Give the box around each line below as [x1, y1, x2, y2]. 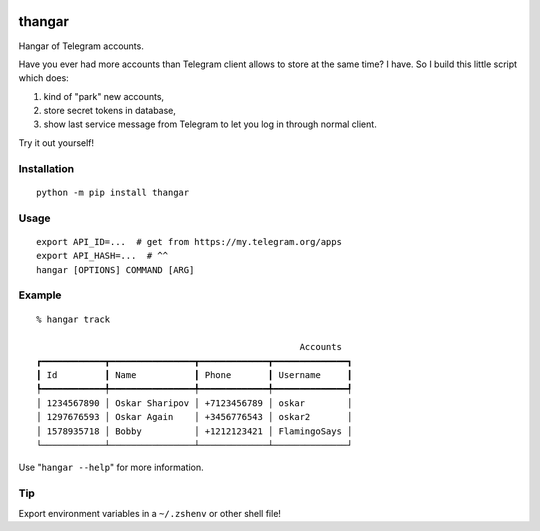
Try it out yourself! [18, 136, 95, 149]
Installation [18, 161, 75, 175]
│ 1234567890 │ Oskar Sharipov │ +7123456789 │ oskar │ [36, 397, 353, 409]
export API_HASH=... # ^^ [36, 250, 169, 262]
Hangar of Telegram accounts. [18, 40, 144, 52]
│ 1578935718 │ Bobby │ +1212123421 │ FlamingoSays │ [36, 425, 353, 437]
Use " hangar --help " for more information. [18, 461, 204, 474]
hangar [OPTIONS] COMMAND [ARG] [36, 264, 195, 275]
